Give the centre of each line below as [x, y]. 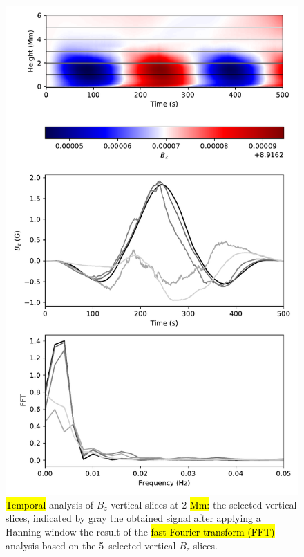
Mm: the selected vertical [243, 504]
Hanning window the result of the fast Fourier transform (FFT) [140, 531]
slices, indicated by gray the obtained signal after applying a [133, 518]
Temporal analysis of [49, 504]
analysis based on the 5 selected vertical [91, 545]
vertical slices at [145, 504]
